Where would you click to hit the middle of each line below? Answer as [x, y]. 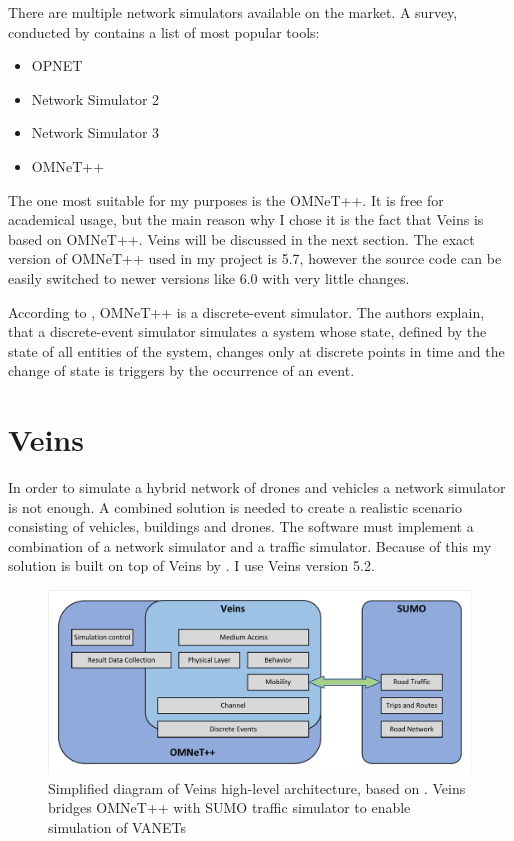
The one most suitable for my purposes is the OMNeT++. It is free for [226, 199]
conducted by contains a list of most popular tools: [164, 31]
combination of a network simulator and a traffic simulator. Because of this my [250, 545]
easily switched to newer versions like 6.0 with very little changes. [209, 277]
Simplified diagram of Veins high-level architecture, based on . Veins [257, 787]
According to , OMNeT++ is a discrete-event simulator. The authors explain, [246, 311]
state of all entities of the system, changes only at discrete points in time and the [256, 350]
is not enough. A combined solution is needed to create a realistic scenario [235, 506]
